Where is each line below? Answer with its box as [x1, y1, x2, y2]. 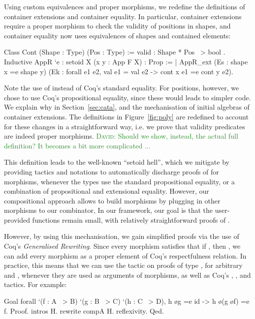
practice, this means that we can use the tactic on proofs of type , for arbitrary [4, 260, 243, 270]
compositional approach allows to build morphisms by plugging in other [4, 195, 221, 205]
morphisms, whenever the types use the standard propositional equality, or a [4, 176, 235, 186]
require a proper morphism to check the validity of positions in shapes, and [4, 21, 231, 31]
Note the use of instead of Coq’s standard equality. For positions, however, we [4, 83, 239, 93]
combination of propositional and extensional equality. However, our [4, 186, 209, 196]
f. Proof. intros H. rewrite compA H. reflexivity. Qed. [4, 305, 164, 316]
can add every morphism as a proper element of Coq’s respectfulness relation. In [4, 250, 247, 261]
